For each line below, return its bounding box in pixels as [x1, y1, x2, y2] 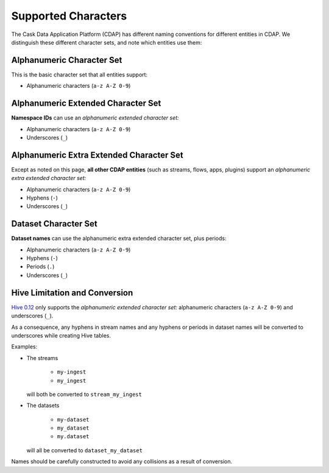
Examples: [11, 343, 38, 350]
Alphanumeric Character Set [11, 55, 122, 65]
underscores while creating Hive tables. [11, 331, 111, 339]
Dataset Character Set [11, 218, 97, 229]
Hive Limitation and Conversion [11, 287, 133, 298]
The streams [26, 354, 58, 361]
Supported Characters [11, 9, 127, 23]
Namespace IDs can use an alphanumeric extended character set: [11, 114, 179, 121]
